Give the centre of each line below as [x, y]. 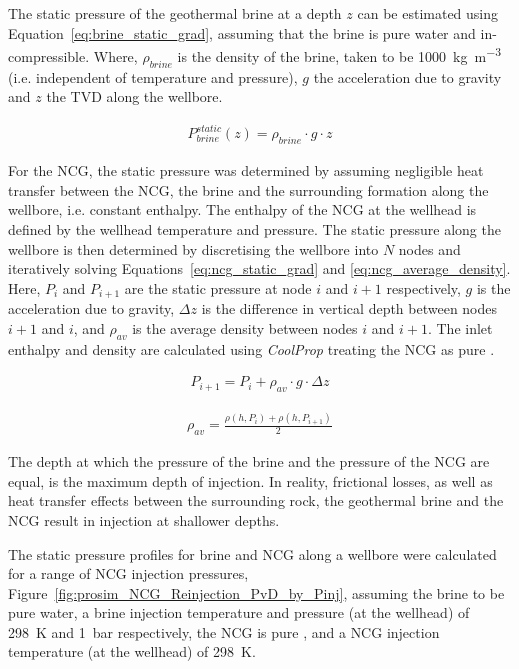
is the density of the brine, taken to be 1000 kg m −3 [339, 54]
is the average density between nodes [245, 327]
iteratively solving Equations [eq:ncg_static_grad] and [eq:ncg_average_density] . [259, 268]
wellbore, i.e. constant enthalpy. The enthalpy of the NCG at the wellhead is [242, 209]
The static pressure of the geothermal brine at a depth [175, 13]
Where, [115, 55]
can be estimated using [428, 13]
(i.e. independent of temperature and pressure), [153, 76]
